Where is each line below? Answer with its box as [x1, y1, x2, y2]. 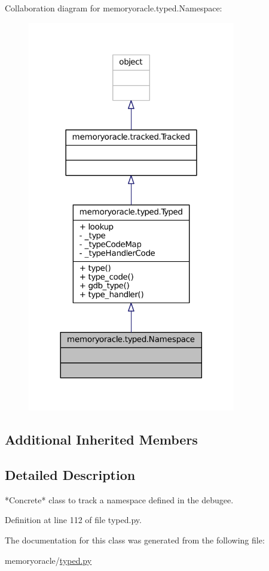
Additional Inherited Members [5, 430, 198, 449]
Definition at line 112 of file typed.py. [5, 513, 142, 526]
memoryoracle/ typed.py [5, 554, 92, 566]
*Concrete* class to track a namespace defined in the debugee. [5, 493, 234, 506]
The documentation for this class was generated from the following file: [5, 533, 265, 546]
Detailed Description [5, 465, 136, 484]
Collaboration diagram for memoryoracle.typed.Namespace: [5, 2, 222, 14]
